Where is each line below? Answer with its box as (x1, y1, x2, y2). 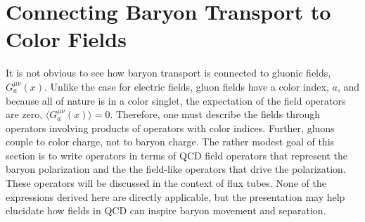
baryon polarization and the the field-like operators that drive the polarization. (6, 162, 346, 176)
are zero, (6, 107, 43, 122)
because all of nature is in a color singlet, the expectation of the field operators (6, 93, 346, 107)
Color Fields (6, 25, 127, 53)
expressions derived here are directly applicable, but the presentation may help (6, 189, 345, 204)
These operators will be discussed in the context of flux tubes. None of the (6, 176, 326, 190)
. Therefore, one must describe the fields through (110, 107, 321, 122)
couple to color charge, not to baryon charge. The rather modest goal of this (6, 134, 335, 149)
